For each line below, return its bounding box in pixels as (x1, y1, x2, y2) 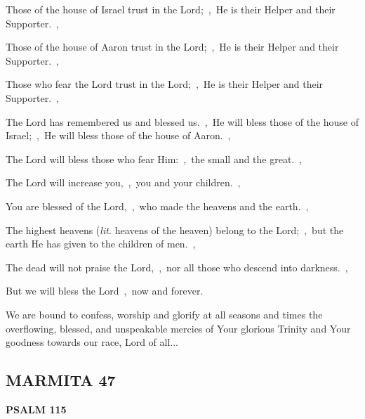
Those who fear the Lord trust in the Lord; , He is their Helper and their (6, 77, 324, 91)
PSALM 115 (6, 401, 67, 416)
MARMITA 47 (6, 369, 116, 391)
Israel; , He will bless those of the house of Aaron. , (6, 128, 231, 143)
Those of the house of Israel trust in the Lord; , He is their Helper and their (6, 2, 336, 16)
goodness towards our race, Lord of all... (6, 335, 178, 349)
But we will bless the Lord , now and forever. (6, 283, 204, 298)
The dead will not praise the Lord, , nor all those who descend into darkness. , (6, 259, 348, 274)
